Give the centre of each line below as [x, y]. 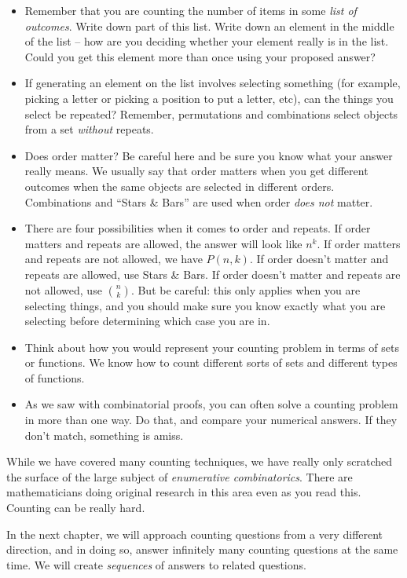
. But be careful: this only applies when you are [246, 289]
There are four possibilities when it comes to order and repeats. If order [198, 228]
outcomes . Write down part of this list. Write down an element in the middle [209, 26]
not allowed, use [63, 289]
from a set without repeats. [89, 129]
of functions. [55, 377]
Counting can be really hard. [76, 508]
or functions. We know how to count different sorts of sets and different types [211, 362]
